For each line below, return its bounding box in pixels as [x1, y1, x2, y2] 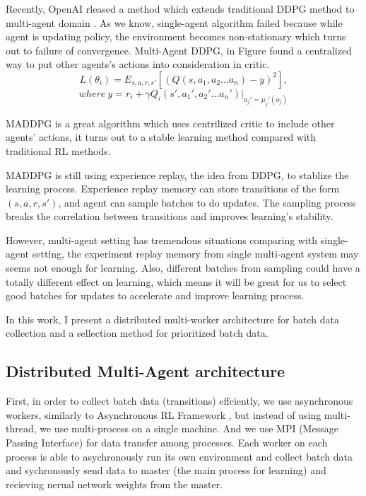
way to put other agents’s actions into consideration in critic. [6, 57, 270, 71]
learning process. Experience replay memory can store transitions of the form [6, 181, 340, 196]
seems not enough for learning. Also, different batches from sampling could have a [6, 260, 360, 275]
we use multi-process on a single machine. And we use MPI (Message [40, 421, 338, 436]
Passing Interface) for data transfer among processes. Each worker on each [6, 435, 328, 450]
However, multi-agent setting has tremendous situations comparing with [6, 232, 318, 247]
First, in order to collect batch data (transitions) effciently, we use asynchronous [6, 393, 353, 408]
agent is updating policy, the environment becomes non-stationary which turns [6, 29, 346, 44]
